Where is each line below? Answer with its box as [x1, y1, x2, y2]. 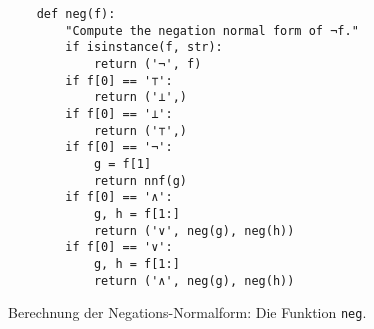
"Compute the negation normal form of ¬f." [65, 23, 359, 38]
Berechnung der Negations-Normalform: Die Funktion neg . [8, 302, 367, 323]
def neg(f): [36, 7, 116, 21]
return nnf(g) [93, 173, 187, 188]
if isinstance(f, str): [65, 40, 223, 55]
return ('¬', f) [93, 56, 202, 71]
